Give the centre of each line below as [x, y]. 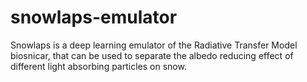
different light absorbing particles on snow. [98, 66]
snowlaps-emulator [94, 17]
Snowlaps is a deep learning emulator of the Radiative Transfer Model [154, 45]
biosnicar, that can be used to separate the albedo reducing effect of [152, 55]
